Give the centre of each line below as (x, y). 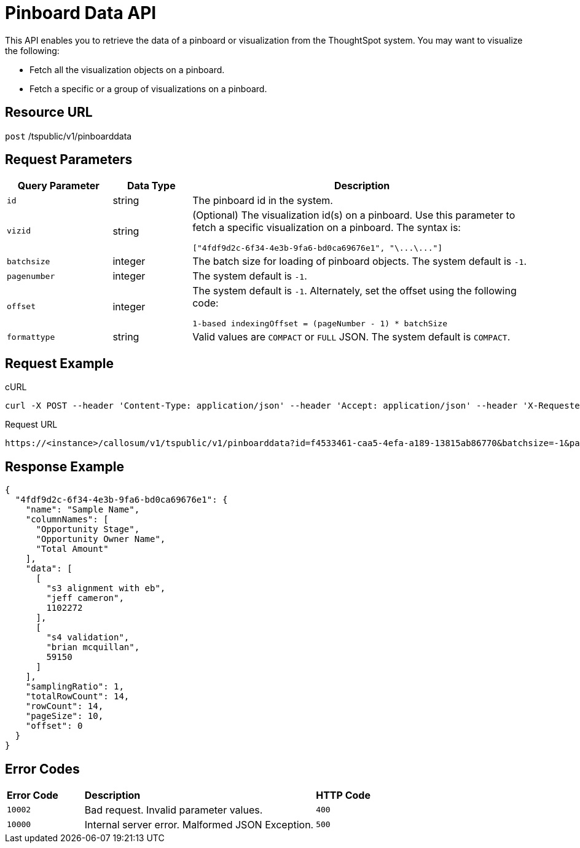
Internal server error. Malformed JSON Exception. (199, 824)
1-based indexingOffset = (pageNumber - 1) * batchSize (320, 324)
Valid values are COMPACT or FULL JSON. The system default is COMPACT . (351, 337)
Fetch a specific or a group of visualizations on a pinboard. (148, 88)
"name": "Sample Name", (83, 510)
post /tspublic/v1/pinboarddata (69, 136)
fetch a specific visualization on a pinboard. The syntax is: (327, 228)
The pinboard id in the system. (263, 201)
